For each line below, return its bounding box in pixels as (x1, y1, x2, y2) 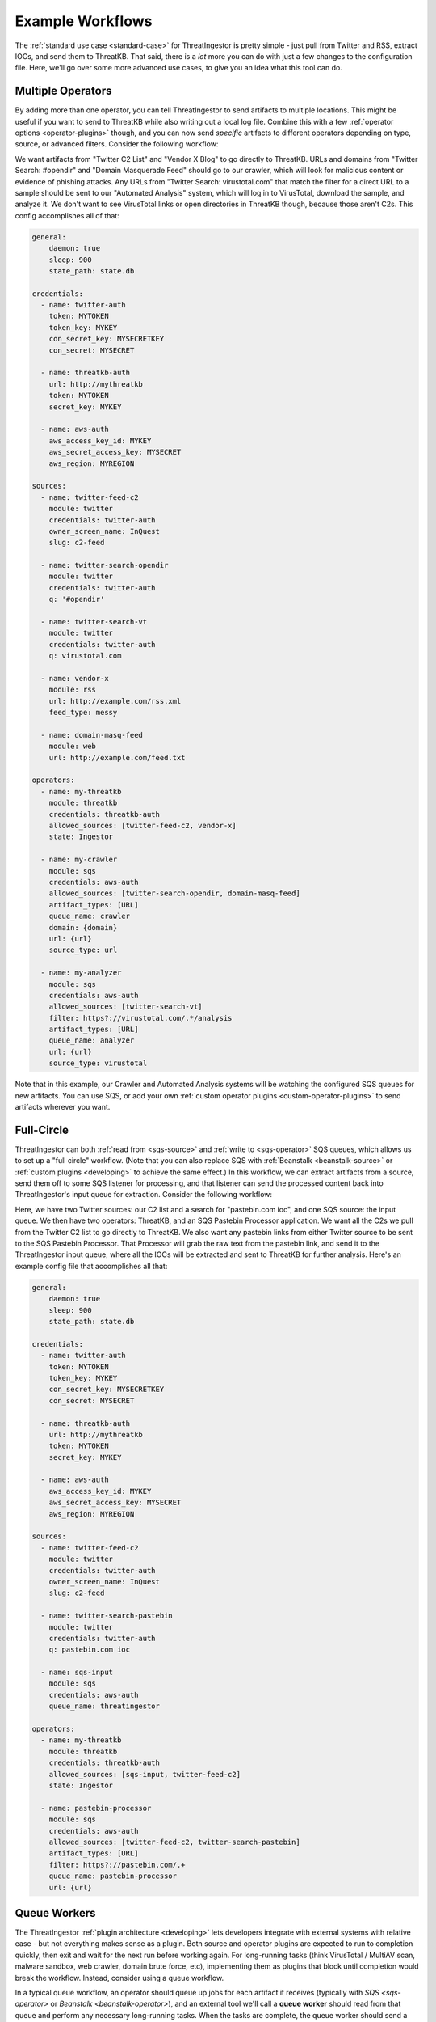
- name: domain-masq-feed (40, 730, 143, 739)
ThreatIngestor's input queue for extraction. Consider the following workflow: (15, 1190, 273, 1199)
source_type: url (48, 945, 118, 954)
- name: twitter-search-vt (40, 617, 148, 627)
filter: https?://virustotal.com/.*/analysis (48, 1013, 233, 1022)
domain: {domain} (48, 923, 118, 932)
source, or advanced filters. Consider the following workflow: (15, 139, 219, 149)
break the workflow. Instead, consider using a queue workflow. (15, 1973, 224, 1982)
